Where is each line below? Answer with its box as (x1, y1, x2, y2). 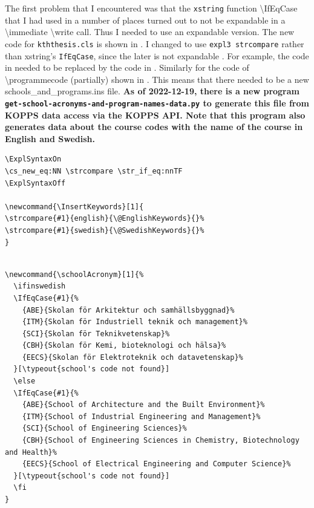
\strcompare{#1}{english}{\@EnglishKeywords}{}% (5, 214, 204, 223)
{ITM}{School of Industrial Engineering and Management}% (22, 412, 261, 421)
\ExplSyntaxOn (5, 155, 62, 164)
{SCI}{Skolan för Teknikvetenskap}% (22, 329, 170, 338)
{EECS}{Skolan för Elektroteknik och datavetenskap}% (22, 353, 243, 362)
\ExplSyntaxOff (5, 178, 66, 187)
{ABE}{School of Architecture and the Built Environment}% (22, 400, 265, 409)
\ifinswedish (13, 282, 66, 291)
